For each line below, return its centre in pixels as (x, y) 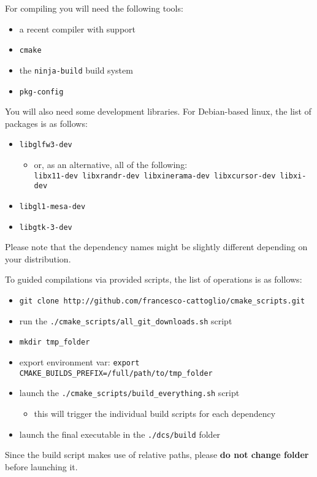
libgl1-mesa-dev (52, 206)
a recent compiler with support (77, 29)
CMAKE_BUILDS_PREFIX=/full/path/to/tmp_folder (116, 373)
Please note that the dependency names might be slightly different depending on (156, 247)
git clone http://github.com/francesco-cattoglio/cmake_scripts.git (162, 301)
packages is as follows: (46, 123)
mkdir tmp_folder (55, 342)
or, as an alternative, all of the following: (111, 164)
